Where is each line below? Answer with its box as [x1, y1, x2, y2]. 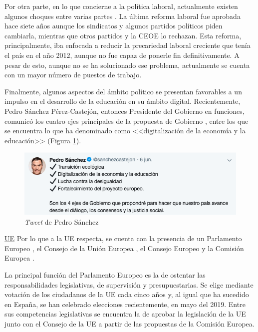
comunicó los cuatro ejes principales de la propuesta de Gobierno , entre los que [4, 115, 249, 126]
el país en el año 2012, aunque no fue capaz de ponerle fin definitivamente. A [4, 49, 240, 60]
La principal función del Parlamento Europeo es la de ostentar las [4, 269, 206, 280]
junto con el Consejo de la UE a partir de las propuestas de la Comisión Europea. [4, 318, 255, 329]
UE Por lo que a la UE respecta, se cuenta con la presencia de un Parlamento [4, 233, 242, 244]
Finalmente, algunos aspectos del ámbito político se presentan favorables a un [4, 86, 242, 96]
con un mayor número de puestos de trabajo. [4, 69, 142, 80]
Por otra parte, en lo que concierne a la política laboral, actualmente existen [4, 1, 238, 11]
